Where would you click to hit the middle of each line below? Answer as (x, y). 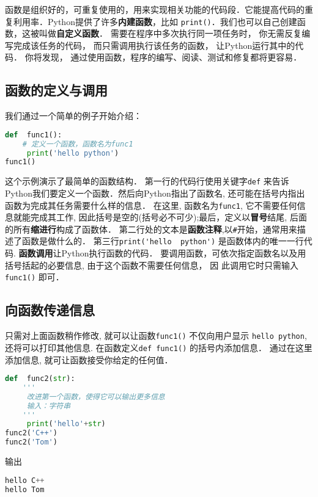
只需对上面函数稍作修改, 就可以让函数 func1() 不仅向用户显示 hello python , (156, 336)
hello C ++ (25, 480)
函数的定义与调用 (56, 90)
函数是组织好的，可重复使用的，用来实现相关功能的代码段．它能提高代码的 (155, 9)
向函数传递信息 (50, 310)
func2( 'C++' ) (31, 433)
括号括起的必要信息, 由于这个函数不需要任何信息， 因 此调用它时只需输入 (152, 265)
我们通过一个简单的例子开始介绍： (73, 116)
